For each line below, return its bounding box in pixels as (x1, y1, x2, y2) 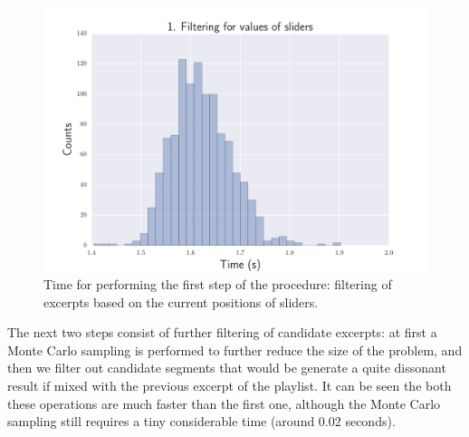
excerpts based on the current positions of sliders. (43, 292, 319, 311)
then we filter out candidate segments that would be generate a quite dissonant (7, 358, 446, 377)
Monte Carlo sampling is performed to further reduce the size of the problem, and (7, 340, 463, 359)
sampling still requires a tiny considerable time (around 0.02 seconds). (7, 412, 396, 431)
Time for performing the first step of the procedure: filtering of (43, 275, 392, 294)
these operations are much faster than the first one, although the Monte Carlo (7, 393, 441, 413)
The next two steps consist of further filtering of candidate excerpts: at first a (7, 323, 437, 342)
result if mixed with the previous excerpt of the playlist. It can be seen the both (7, 376, 452, 395)
